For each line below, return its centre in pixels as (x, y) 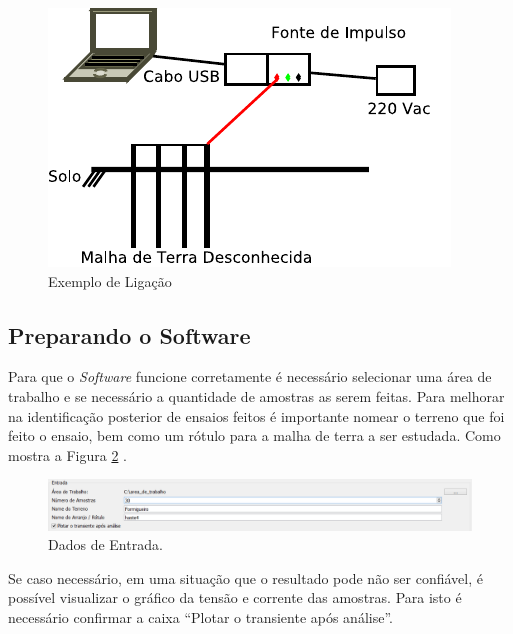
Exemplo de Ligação (110, 280)
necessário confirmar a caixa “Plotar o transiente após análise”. (200, 617)
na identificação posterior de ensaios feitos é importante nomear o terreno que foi (256, 415)
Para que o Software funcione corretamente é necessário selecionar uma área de (250, 376)
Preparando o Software (129, 334)
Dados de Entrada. (105, 544)
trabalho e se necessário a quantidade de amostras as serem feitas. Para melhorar (256, 395)
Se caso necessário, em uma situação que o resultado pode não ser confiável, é (245, 577)
